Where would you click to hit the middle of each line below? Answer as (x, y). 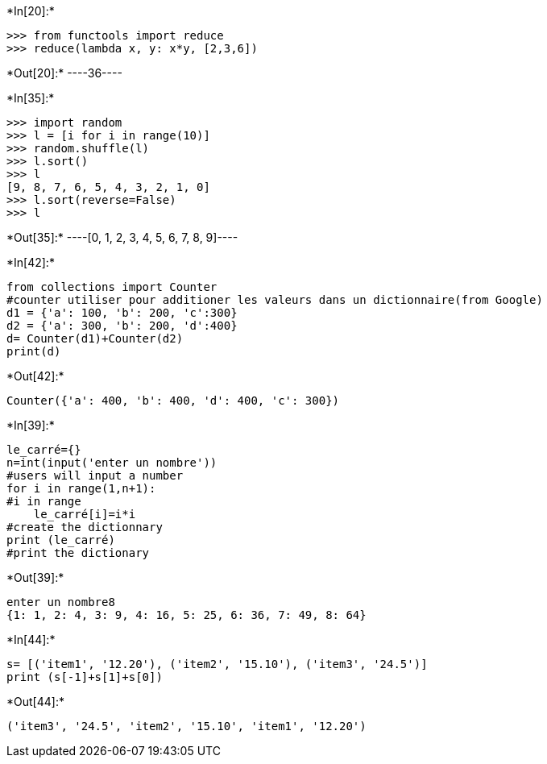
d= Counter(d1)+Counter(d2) (95, 338)
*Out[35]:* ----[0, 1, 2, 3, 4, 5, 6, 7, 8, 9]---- (122, 237)
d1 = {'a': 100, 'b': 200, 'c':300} (122, 313)
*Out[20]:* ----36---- (64, 73)
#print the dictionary (78, 553)
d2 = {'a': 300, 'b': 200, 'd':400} (122, 326)
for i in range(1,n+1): (81, 488)
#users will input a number (95, 475)
